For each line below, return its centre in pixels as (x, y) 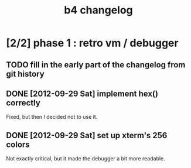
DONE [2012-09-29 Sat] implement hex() (82, 93)
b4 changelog (98, 10)
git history (25, 74)
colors (18, 144)
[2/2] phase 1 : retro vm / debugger (92, 43)
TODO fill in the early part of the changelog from (96, 65)
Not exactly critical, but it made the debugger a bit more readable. (86, 159)
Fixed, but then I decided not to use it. (52, 117)
